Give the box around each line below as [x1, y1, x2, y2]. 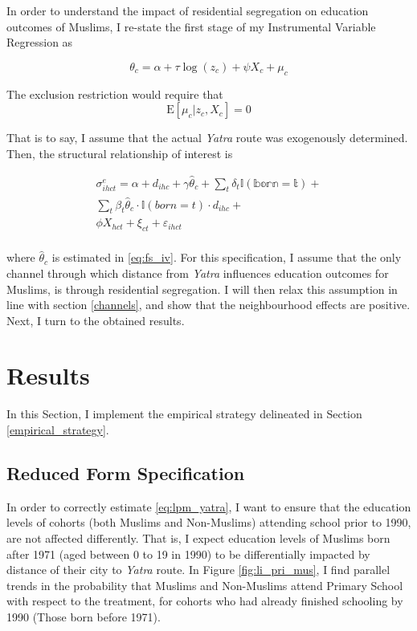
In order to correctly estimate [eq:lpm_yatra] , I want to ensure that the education [6, 498, 411, 515]
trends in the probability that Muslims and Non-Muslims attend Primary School [6, 576, 403, 593]
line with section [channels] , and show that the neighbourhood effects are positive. [6, 296, 411, 313]
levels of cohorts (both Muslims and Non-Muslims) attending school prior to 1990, [6, 514, 411, 531]
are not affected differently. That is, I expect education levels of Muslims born [6, 529, 390, 546]
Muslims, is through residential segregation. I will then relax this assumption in [6, 280, 398, 297]
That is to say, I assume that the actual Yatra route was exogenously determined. [6, 129, 408, 146]
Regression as [6, 34, 73, 51]
